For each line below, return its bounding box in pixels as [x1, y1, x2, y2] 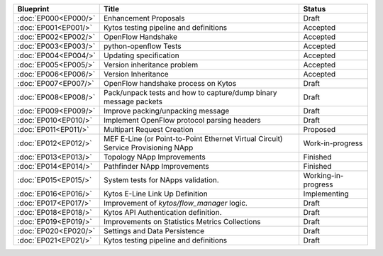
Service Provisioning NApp [103, 143, 194, 152]
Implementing [303, 189, 349, 199]
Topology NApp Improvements [103, 152, 206, 162]
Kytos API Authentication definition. [103, 208, 222, 217]
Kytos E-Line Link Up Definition [103, 189, 209, 199]
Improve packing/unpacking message [103, 106, 230, 116]
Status [303, 4, 326, 13]
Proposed [303, 125, 336, 134]
